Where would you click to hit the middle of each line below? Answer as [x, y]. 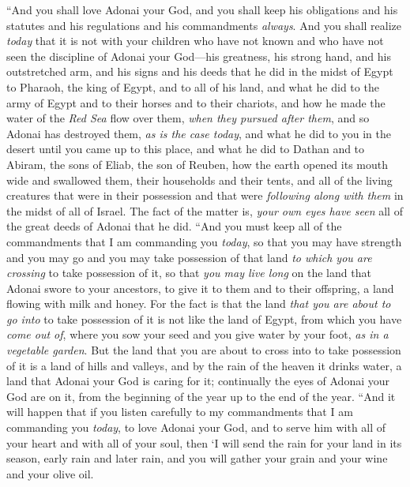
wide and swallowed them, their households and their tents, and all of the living [199, 180]
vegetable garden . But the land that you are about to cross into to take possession [204, 350]
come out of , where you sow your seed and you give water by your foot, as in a [197, 334]
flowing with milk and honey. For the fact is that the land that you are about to [199, 303]
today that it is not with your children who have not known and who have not [195, 41]
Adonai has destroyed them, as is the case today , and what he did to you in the [199, 133]
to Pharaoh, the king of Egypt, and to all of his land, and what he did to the [193, 86]
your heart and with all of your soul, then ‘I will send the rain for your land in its [204, 442]
